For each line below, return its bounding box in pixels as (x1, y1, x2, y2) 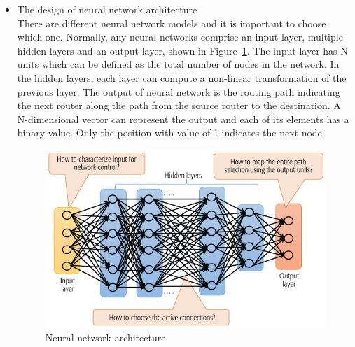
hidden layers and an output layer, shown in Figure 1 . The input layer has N (17, 43, 348, 57)
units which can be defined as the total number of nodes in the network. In (17, 57, 340, 71)
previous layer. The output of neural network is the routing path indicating (17, 84, 340, 99)
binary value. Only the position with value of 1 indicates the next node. (17, 125, 325, 140)
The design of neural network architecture (17, 2, 197, 16)
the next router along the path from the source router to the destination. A (17, 98, 341, 113)
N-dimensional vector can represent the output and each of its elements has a (17, 111, 349, 126)
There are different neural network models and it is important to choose (17, 15, 326, 30)
